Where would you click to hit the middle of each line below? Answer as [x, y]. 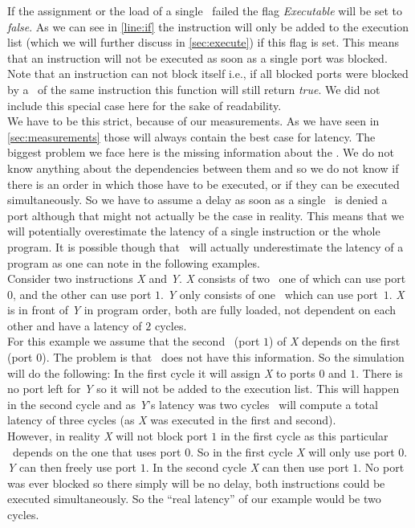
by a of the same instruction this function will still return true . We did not [194, 89]
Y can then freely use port [72, 467]
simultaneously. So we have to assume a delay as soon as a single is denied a [197, 200]
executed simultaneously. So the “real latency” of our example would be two [194, 499]
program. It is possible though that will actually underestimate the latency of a [205, 246]
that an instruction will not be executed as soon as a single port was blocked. [197, 57]
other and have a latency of [75, 325]
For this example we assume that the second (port [134, 341]
